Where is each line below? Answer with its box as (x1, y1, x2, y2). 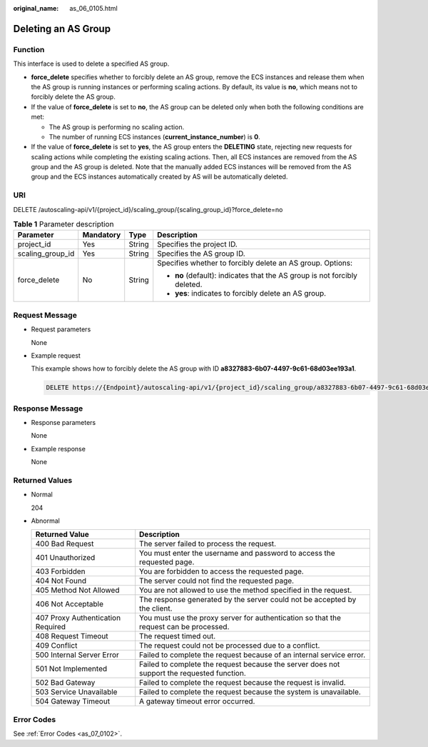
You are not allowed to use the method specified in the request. (139, 586, 352, 596)
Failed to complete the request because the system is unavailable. (139, 687, 362, 697)
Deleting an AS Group (13, 22, 111, 35)
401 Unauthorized (35, 553, 96, 563)
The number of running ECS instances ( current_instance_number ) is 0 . (49, 132, 260, 141)
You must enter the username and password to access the (139, 548, 335, 558)
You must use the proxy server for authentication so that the (139, 613, 342, 623)
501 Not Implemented (35, 664, 108, 674)
